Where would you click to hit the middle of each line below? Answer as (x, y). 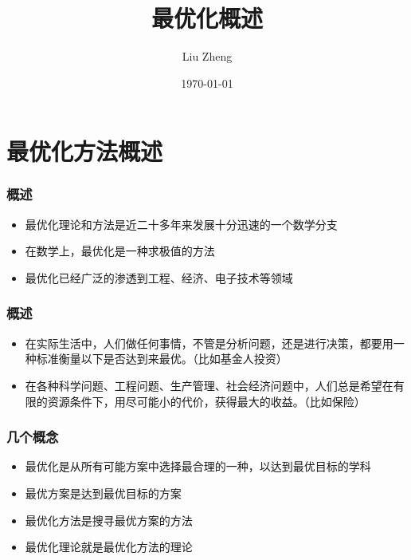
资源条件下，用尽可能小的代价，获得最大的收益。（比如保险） (206, 401)
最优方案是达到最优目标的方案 (103, 493)
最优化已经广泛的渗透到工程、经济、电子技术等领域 (159, 277)
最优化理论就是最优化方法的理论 (109, 547)
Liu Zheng (207, 56)
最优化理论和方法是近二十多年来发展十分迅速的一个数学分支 (181, 224)
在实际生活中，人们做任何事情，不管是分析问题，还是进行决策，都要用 (209, 343)
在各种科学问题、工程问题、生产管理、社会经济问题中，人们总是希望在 (209, 385)
